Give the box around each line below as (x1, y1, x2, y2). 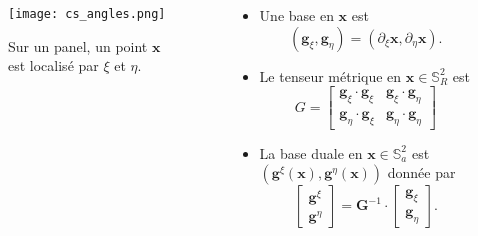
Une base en (259, 5, 334, 25)
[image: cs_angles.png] (8, 7, 166, 21)
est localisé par (8, 55, 99, 76)
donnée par (387, 162, 456, 183)
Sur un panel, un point (8, 35, 148, 56)
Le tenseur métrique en (259, 65, 402, 86)
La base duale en (259, 142, 363, 163)
